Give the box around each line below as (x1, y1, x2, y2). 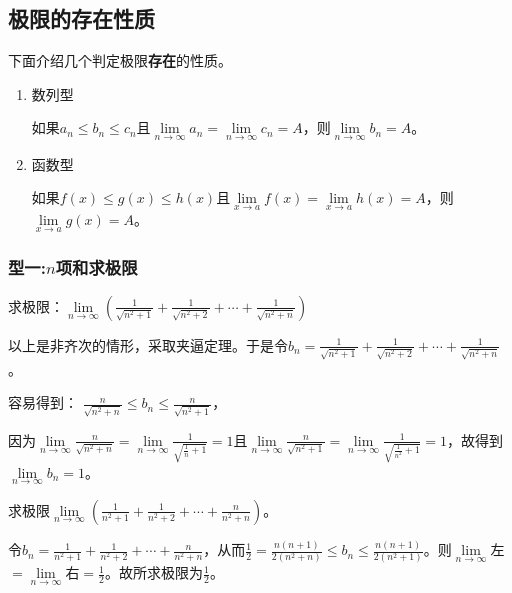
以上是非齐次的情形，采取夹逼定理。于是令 (8, 334, 288, 355)
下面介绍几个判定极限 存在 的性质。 (8, 50, 232, 71)
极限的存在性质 (8, 3, 155, 34)
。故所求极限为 (104, 562, 203, 583)
